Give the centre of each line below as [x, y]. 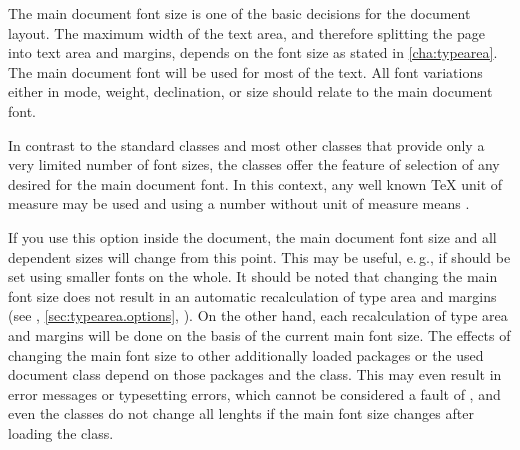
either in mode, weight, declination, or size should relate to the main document [250, 91]
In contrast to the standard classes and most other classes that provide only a [246, 144]
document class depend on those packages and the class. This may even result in [255, 374]
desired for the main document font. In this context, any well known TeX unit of [255, 183]
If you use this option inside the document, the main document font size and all [252, 236]
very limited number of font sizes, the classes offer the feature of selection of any [254, 164]
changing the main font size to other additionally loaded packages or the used [246, 354]
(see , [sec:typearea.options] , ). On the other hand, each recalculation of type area [258, 315]
